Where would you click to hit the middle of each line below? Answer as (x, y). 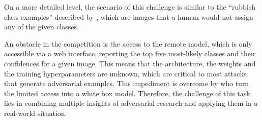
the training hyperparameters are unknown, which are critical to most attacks (125, 73)
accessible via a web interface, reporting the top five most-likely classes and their (130, 53)
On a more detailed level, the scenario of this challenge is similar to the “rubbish (130, 7)
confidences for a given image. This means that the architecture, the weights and (130, 63)
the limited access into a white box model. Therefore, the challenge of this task (127, 93)
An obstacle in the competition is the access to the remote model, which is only (128, 43)
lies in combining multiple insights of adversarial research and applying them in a (131, 103)
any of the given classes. (41, 27)
